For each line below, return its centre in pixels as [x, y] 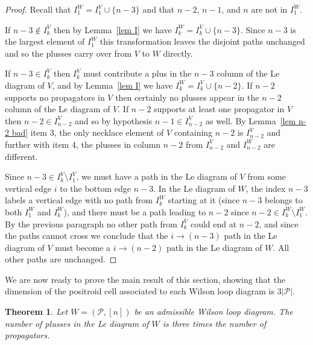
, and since [279, 223]
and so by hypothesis [114, 120]
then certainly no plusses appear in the [187, 97]
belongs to [283, 200]
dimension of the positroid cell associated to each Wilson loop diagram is [140, 291]
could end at [213, 223]
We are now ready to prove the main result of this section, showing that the [145, 279]
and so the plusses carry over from [68, 53]
